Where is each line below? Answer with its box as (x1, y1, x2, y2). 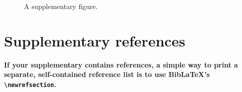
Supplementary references (4, 30, 186, 50)
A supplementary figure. (24, 1, 98, 11)
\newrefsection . (4, 78, 56, 89)
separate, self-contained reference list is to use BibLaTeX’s (4, 69, 210, 79)
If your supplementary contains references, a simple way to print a (4, 59, 238, 69)
